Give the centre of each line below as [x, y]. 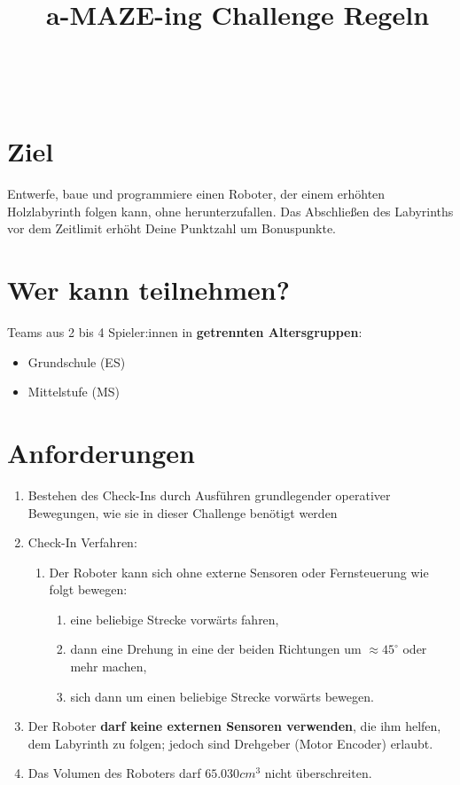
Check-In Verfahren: [82, 542]
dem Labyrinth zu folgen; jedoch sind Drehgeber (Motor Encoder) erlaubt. [230, 743]
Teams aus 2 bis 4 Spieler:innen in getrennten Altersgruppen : [185, 332]
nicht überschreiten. [318, 773]
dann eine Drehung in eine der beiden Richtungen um [216, 649]
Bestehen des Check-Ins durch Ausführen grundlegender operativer [209, 495]
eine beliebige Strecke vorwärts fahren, [175, 619]
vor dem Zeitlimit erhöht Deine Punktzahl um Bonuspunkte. [172, 228]
